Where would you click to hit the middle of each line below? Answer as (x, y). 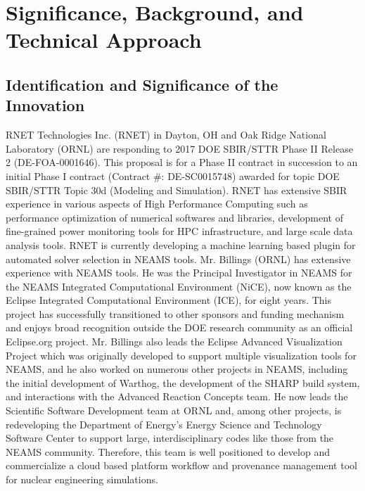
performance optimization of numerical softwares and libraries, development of (174, 217)
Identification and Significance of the (142, 84)
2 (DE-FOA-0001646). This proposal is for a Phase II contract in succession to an (182, 162)
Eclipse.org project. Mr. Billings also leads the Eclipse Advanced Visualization (174, 342)
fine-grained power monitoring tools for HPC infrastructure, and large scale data (179, 231)
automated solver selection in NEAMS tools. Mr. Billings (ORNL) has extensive (178, 259)
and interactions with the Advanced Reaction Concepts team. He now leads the (177, 396)
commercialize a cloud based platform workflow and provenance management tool (181, 465)
